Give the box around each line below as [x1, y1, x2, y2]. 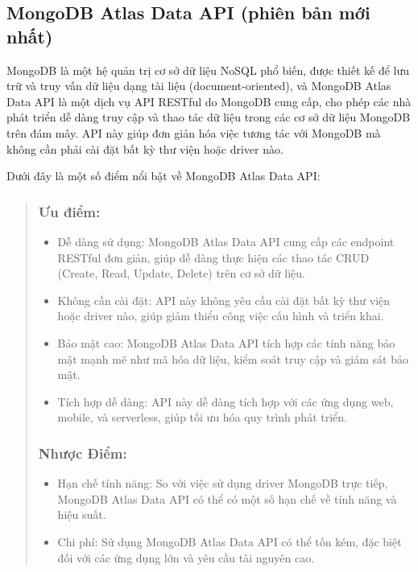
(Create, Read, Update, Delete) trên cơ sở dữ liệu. [57, 265, 305, 282]
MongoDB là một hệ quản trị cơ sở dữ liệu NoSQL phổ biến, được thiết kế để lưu [6, 61, 410, 78]
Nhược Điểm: [38, 442, 127, 463]
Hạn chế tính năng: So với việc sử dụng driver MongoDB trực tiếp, [57, 475, 388, 492]
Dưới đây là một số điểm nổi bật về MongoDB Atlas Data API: [6, 167, 321, 184]
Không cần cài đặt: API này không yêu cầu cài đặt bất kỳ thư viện [57, 291, 391, 308]
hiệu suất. [57, 506, 106, 523]
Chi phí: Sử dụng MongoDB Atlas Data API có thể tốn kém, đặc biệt [57, 533, 402, 549]
